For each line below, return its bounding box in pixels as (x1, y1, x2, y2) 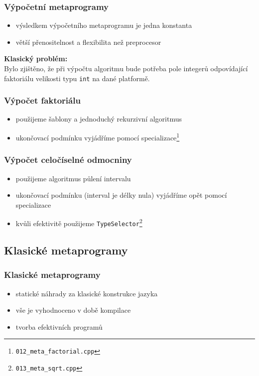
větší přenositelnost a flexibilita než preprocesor (15, 36, 161, 47)
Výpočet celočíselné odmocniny (4, 153, 132, 166)
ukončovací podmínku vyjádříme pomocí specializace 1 (15, 131, 180, 142)
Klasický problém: (4, 53, 68, 64)
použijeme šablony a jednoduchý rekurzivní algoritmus (15, 114, 182, 124)
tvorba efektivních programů (15, 321, 103, 332)
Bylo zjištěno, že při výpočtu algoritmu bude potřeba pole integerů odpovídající (4, 63, 248, 73)
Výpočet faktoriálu (4, 94, 81, 107)
